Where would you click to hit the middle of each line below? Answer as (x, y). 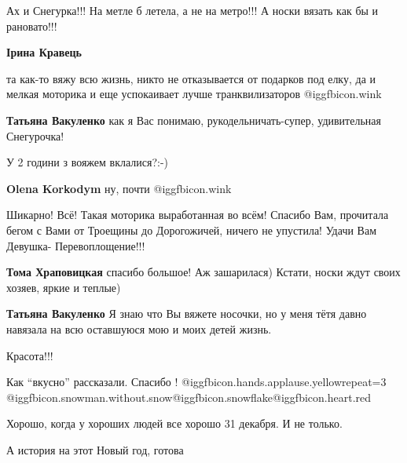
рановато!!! (32, 26)
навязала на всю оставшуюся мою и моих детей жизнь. (139, 328)
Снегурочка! (35, 135)
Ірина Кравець (44, 52)
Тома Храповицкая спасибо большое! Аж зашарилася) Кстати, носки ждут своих (203, 272)
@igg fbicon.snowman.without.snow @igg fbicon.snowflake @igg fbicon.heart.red (189, 397)
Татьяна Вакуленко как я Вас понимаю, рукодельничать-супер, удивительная (194, 120)
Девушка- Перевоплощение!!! (76, 245)
